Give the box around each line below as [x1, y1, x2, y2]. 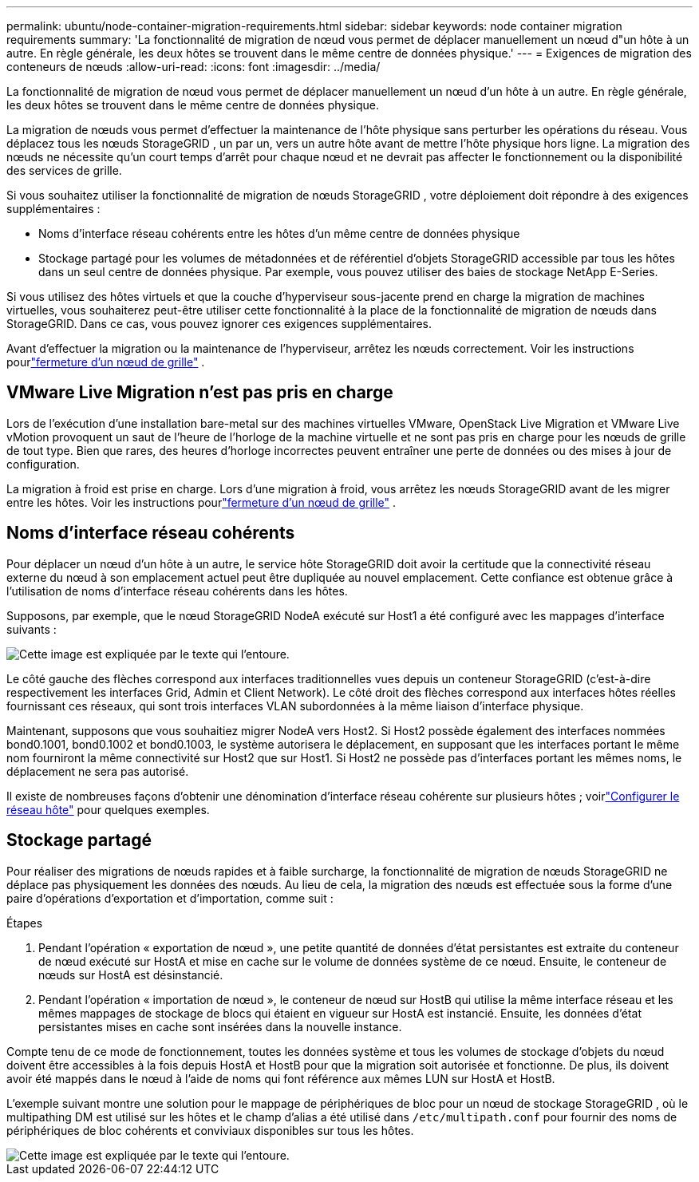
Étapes [6, 915, 43, 930]
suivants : [6, 622, 57, 636]
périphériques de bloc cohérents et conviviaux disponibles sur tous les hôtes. [6, 1123, 414, 1137]
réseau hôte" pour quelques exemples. [6, 802, 210, 816]
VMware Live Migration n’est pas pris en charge [6, 382, 393, 403]
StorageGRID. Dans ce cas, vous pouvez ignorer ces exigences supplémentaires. [6, 317, 432, 330]
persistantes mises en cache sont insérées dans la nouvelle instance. [38, 1019, 402, 1034]
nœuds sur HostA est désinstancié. [38, 967, 223, 982]
